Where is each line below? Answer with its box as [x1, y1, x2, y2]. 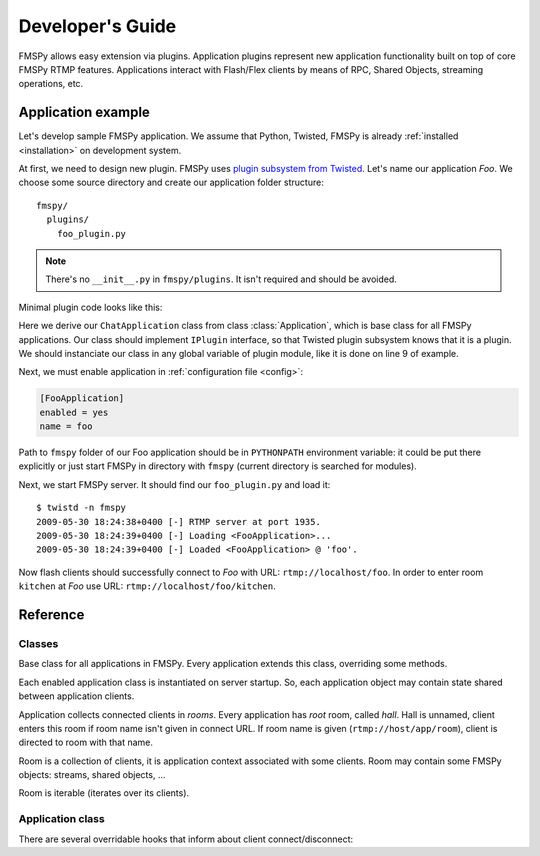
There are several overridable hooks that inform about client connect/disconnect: [18, 833, 354, 845]
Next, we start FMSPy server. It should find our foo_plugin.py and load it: [18, 478, 331, 490]
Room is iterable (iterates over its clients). [18, 787, 190, 799]
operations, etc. [18, 78, 84, 90]
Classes [18, 636, 59, 650]
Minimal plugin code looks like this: [18, 301, 163, 313]
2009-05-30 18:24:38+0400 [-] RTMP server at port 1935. [36, 516, 322, 527]
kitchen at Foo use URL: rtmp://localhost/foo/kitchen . [18, 580, 276, 592]
